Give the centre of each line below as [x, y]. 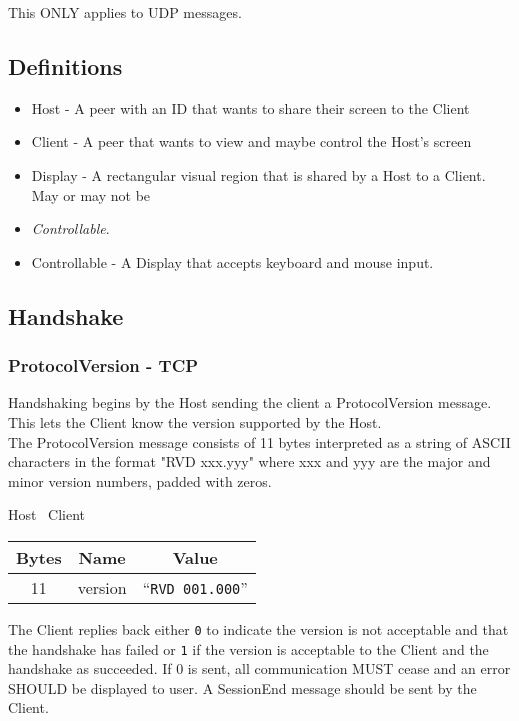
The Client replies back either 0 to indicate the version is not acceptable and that [258, 628]
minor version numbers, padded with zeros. [140, 480]
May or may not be [91, 194]
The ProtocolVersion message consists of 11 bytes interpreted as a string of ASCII [259, 441]
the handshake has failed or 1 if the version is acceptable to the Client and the [248, 648]
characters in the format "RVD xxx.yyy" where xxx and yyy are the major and [249, 461]
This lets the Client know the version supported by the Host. [195, 421]
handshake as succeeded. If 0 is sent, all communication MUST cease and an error [259, 668]
